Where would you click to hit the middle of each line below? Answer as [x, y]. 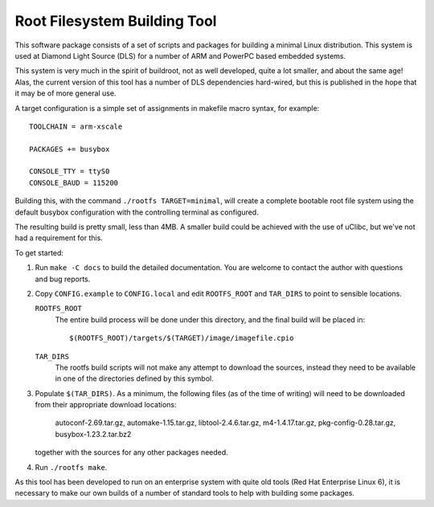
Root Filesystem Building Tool [116, 21]
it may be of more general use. [66, 93]
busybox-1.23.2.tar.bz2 [93, 434]
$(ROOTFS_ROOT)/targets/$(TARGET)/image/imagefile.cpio [182, 338]
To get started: [39, 252]
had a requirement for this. [59, 238]
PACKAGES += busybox [70, 149]
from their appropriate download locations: [106, 405]
